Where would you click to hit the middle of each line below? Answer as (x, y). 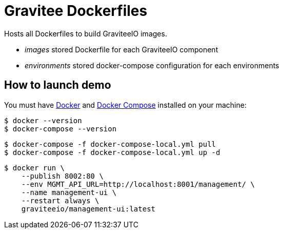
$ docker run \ (35, 168)
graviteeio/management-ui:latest (88, 209)
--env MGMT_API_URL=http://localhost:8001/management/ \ (138, 184)
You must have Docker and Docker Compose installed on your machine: (125, 105)
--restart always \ (60, 200)
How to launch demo (58, 85)
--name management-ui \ (69, 192)
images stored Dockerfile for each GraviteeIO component (122, 49)
